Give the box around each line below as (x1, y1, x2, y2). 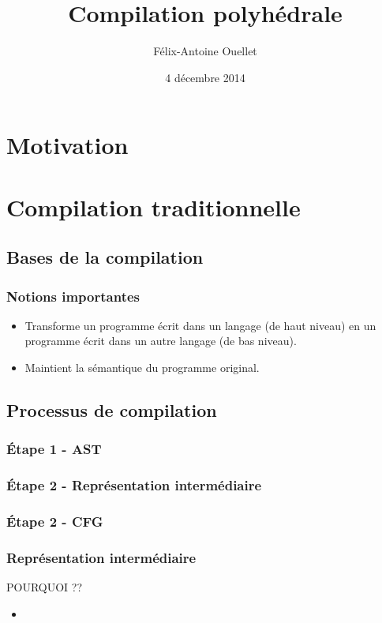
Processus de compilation (6, 398, 217, 422)
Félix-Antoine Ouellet (153, 43, 257, 59)
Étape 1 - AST (6, 439, 102, 459)
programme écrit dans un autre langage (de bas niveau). (24, 332, 297, 349)
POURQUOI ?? (6, 579, 83, 595)
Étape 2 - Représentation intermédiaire (6, 475, 262, 495)
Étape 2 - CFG (6, 512, 103, 531)
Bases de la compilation (6, 245, 204, 269)
